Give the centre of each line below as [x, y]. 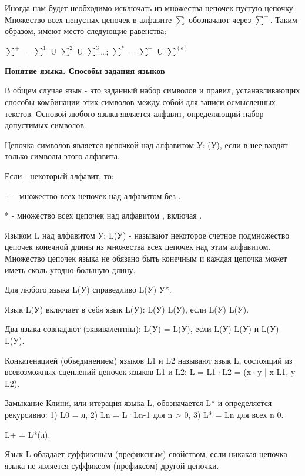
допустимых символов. [46, 125]
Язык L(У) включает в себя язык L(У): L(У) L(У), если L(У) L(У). [127, 309]
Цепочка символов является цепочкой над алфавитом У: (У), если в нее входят [146, 144]
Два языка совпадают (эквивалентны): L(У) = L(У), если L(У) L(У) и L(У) [142, 329]
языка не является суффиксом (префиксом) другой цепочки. [112, 465]
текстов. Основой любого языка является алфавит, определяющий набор [134, 113]
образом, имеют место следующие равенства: [86, 31]
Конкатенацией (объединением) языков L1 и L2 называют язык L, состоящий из [149, 360]
